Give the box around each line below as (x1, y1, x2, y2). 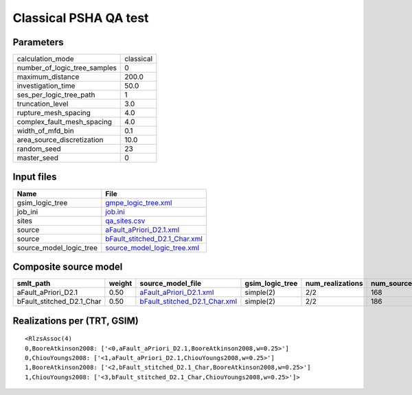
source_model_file (139, 278, 202, 288)
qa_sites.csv (105, 216, 146, 226)
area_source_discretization (16, 135, 104, 145)
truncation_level (16, 99, 69, 109)
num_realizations (305, 278, 363, 288)
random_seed (16, 144, 61, 154)
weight (108, 278, 133, 288)
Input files (12, 171, 58, 183)
